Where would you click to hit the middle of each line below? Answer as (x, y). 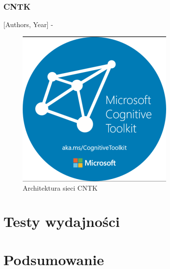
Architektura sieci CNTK (60, 188)
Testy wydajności (62, 221)
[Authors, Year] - (28, 24)
